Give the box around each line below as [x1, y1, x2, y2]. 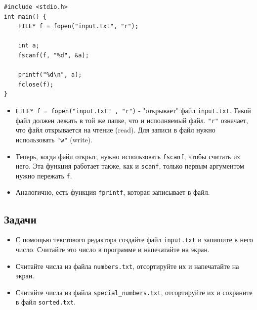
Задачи [4, 211, 37, 226]
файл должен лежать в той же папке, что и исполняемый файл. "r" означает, [15, 115, 248, 125]
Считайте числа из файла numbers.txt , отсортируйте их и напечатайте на [15, 261, 239, 271]
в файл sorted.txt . [15, 297, 76, 307]
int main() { [4, 13, 46, 20]
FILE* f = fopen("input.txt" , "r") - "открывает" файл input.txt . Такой [15, 105, 251, 115]
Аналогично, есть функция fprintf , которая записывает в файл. [15, 187, 210, 197]
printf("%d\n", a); [18, 71, 82, 79]
